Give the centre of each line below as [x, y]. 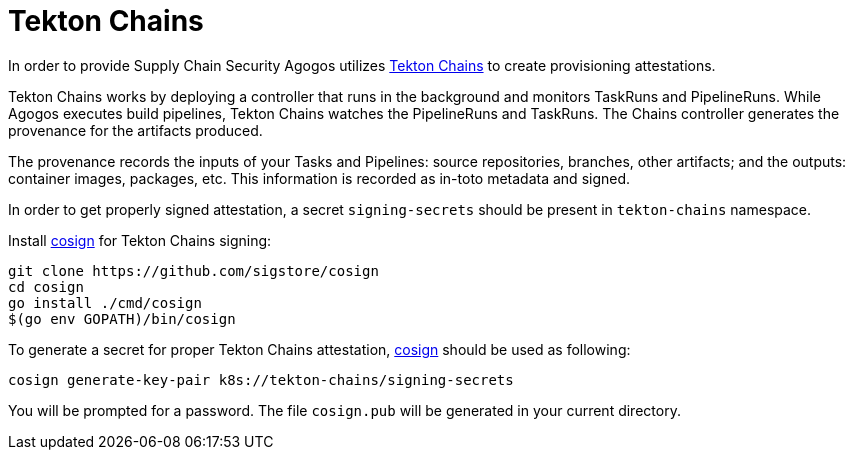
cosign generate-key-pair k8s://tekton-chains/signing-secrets [261, 379]
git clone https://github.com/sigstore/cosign [193, 270]
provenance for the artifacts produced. [135, 130]
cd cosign [46, 286]
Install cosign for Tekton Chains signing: [140, 240]
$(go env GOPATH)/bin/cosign [122, 318]
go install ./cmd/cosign [105, 302]
